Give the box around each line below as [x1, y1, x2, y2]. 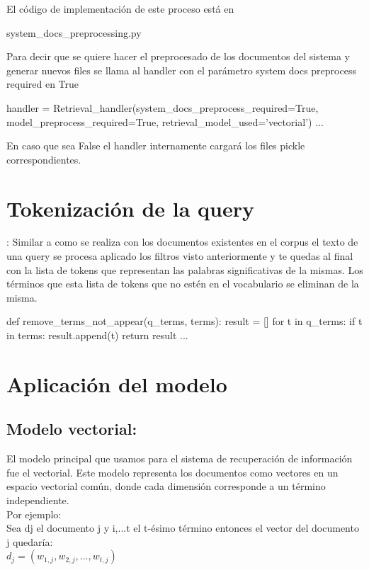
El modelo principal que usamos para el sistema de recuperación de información [6, 451, 353, 466]
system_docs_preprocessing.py [6, 25, 142, 40]
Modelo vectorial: [6, 418, 137, 440]
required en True [6, 76, 79, 91]
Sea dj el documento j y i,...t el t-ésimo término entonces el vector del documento [6, 520, 359, 535]
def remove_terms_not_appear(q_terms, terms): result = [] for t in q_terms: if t [6, 314, 363, 329]
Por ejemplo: [6, 506, 62, 521]
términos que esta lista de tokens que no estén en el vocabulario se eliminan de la [6, 276, 359, 291]
